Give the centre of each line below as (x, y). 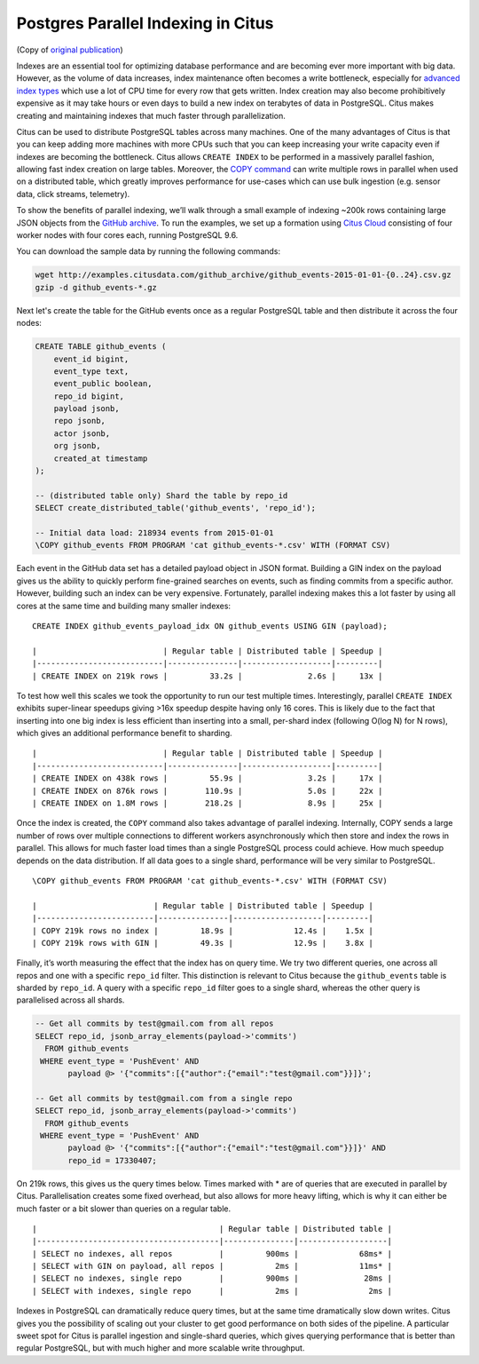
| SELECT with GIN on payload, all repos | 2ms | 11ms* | (212, 1266)
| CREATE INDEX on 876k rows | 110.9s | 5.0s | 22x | (208, 791)
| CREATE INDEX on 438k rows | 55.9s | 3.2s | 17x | (208, 778)
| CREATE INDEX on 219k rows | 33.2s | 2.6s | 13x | (208, 676)
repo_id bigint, (89, 396)
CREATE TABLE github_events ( (101, 347)
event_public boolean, (103, 384)
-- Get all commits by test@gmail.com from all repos (154, 1024)
